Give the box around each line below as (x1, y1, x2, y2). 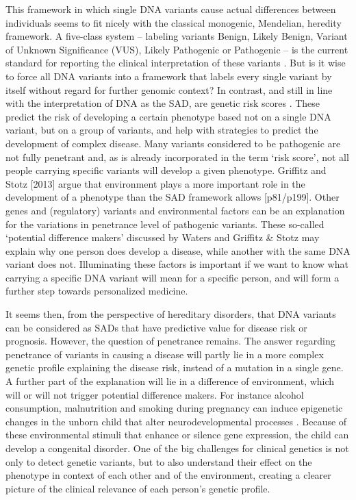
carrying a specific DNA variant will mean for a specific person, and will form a (5, 270, 340, 284)
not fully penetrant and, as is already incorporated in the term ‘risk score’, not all (5, 149, 349, 164)
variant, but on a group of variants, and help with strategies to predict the (5, 123, 318, 137)
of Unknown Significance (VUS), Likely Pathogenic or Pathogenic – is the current (5, 42, 348, 56)
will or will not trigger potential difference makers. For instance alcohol (5, 387, 304, 401)
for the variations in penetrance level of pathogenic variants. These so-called (5, 216, 325, 231)
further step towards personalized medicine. (5, 284, 188, 298)
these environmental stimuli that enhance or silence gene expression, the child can (5, 427, 349, 442)
